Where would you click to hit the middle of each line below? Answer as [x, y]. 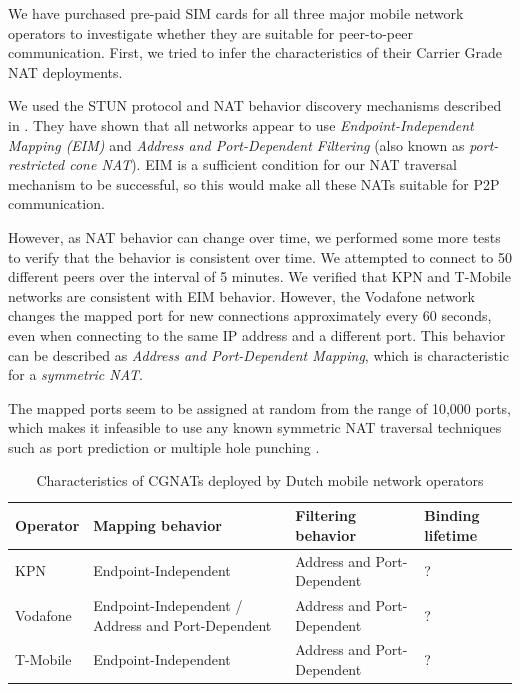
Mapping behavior [157, 524]
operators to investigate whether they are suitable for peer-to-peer [210, 32]
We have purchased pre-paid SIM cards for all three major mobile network [236, 13]
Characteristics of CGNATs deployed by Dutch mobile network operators [260, 480]
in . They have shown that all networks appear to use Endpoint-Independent [241, 124]
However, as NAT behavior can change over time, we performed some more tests [254, 236]
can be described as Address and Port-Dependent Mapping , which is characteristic [258, 354]
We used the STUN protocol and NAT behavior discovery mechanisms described [255, 105]
